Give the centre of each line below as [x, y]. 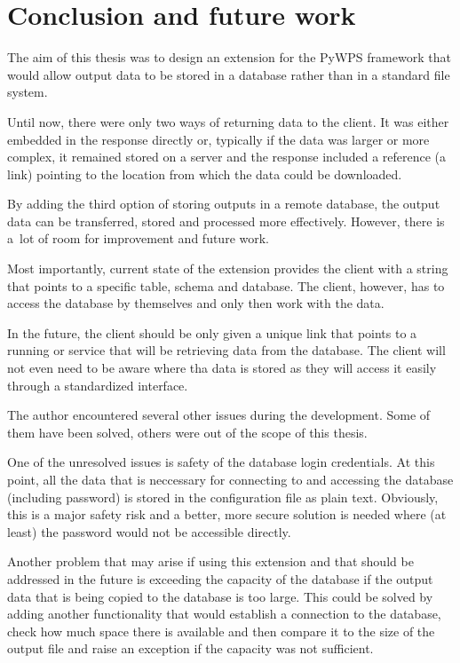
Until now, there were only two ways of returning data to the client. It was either [228, 121]
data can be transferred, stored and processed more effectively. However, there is [226, 221]
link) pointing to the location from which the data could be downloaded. [205, 174]
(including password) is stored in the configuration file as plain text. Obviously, [223, 497]
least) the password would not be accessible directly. [149, 531]
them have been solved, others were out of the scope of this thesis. [187, 432]
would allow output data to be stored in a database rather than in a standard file [229, 74]
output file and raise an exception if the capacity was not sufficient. [190, 648]
